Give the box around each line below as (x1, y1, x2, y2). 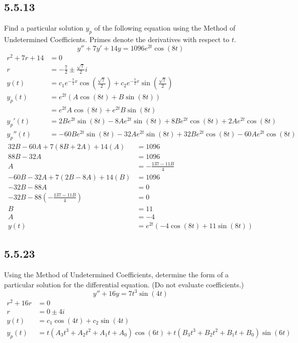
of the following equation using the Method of (94, 23, 236, 33)
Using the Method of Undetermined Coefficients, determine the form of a (4, 269, 229, 280)
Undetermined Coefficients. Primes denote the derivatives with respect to (4, 34, 230, 44)
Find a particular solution (4, 23, 83, 33)
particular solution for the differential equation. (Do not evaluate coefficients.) (4, 279, 244, 289)
